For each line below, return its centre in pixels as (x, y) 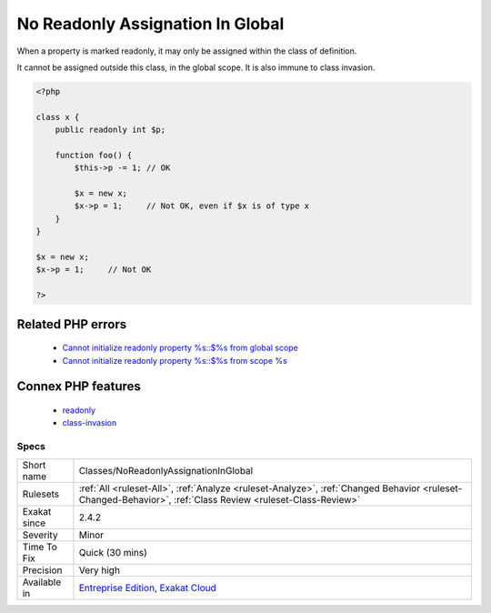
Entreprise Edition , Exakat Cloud (148, 588)
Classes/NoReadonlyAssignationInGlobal (166, 470)
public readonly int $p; (110, 130)
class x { (58, 117)
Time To (40, 547)
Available (42, 582)
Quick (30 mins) (113, 552)
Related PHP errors (72, 324)
